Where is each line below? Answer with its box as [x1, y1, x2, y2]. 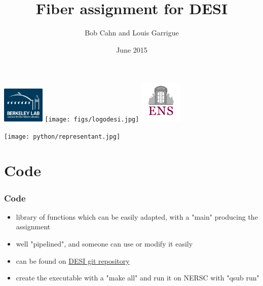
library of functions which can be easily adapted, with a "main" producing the [16, 211, 258, 222]
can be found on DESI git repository [16, 255, 130, 266]
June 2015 [116, 44, 147, 55]
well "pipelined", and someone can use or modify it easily [16, 238, 193, 249]
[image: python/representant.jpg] [4, 133, 121, 140]
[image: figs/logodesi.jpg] [45, 115, 139, 123]
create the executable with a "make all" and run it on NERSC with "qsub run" [16, 272, 259, 283]
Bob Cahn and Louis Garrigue [85, 27, 179, 38]
